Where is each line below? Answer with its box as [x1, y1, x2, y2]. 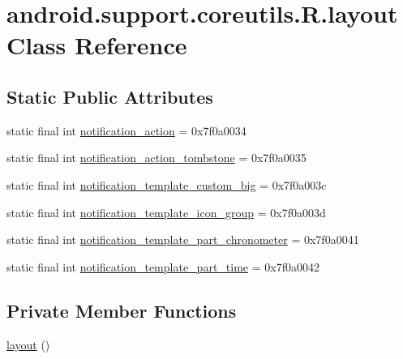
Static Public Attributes [6, 83, 213, 109]
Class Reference [6, 28, 187, 62]
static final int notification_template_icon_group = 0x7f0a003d [6, 203, 326, 220]
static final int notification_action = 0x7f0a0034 [6, 122, 247, 139]
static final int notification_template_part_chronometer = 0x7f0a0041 [6, 231, 359, 248]
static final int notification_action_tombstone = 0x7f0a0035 [6, 149, 307, 166]
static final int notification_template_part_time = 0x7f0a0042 [6, 258, 319, 275]
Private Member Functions [6, 297, 237, 323]
